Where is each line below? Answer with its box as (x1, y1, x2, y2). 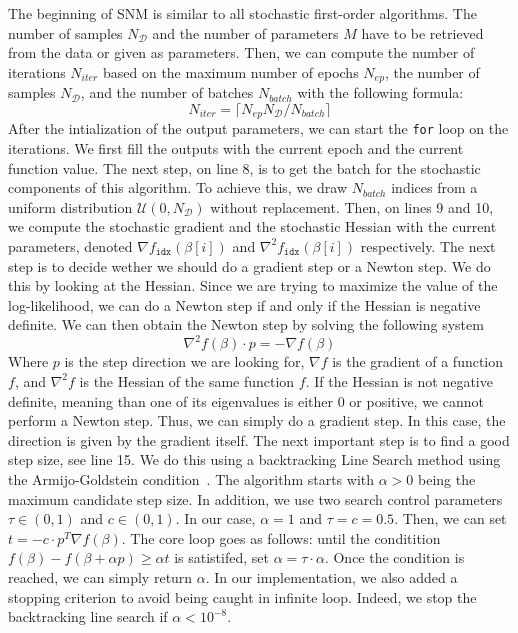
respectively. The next (360, 235, 496, 256)
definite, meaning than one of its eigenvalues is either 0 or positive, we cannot (8, 390, 484, 411)
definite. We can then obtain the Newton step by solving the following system (8, 314, 484, 335)
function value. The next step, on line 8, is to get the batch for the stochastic (8, 157, 481, 178)
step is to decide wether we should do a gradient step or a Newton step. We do (8, 255, 491, 276)
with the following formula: (297, 82, 464, 103)
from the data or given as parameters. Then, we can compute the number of (8, 42, 475, 63)
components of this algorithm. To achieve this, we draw (8, 177, 348, 198)
